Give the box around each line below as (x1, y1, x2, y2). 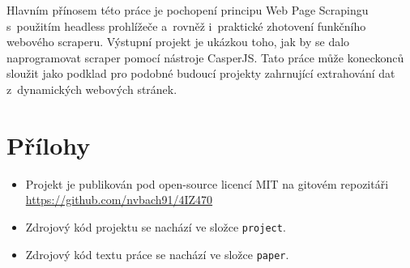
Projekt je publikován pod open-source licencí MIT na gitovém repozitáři (25, 175, 389, 192)
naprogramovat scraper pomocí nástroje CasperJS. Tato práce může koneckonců (6, 49, 404, 66)
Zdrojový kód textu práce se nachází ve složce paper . (25, 245, 289, 262)
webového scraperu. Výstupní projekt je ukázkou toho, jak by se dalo (6, 33, 350, 50)
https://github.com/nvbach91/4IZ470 (25, 191, 213, 208)
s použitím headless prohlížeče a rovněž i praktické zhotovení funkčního (6, 17, 366, 34)
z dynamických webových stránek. (6, 80, 177, 97)
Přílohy (6, 128, 91, 161)
